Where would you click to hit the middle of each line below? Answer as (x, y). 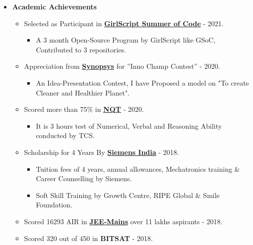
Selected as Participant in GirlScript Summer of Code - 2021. (124, 23)
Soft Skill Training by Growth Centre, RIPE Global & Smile (128, 195)
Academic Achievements (54, 6)
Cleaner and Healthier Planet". (83, 92)
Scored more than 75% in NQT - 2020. (84, 109)
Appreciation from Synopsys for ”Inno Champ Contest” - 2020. (122, 66)
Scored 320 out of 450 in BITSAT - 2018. (88, 238)
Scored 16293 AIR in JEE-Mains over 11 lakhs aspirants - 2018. (123, 221)
